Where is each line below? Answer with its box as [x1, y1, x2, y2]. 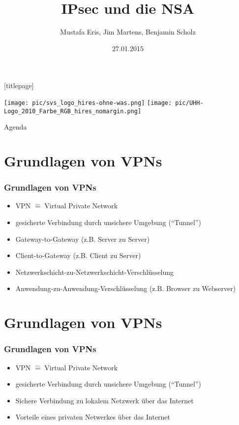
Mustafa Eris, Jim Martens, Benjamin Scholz [60, 27, 196, 37]
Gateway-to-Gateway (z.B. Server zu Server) [15, 233, 150, 244]
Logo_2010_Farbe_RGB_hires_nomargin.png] [4, 107, 142, 115]
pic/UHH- [175, 99, 204, 106]
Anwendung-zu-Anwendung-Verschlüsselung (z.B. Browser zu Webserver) [15, 283, 236, 294]
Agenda [4, 122, 27, 132]
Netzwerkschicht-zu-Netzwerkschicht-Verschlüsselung [15, 266, 174, 277]
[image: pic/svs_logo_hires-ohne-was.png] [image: [4, 99, 172, 106]
